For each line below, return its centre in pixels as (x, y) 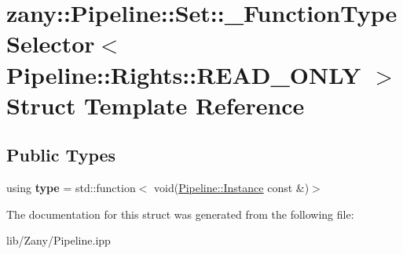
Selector (51, 44)
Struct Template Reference (156, 105)
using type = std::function (71, 188)
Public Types (61, 155)
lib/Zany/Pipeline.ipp (59, 240)
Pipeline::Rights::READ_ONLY (184, 74)
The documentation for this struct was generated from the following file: (180, 214)
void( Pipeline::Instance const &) (231, 188)
